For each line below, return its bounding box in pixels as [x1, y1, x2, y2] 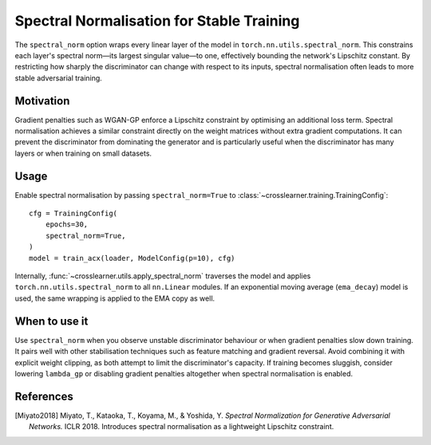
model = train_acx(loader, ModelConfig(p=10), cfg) [29, 254, 235, 262]
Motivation [14, 94, 70, 108]
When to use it [14, 314, 89, 328]
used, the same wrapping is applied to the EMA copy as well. [14, 293, 215, 303]
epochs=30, [45, 220, 89, 229]
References [14, 389, 73, 403]
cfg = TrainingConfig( [29, 209, 118, 219]
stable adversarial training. [14, 73, 103, 83]
